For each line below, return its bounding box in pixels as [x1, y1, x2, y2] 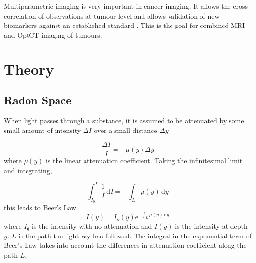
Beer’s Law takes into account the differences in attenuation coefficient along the [4, 240, 247, 250]
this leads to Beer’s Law [4, 202, 76, 212]
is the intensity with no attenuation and [32, 221, 152, 231]
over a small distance [94, 125, 157, 135]
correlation [4, 10, 36, 21]
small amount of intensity [4, 125, 81, 135]
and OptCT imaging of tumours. [4, 29, 102, 40]
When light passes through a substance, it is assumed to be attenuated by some [4, 115, 244, 125]
